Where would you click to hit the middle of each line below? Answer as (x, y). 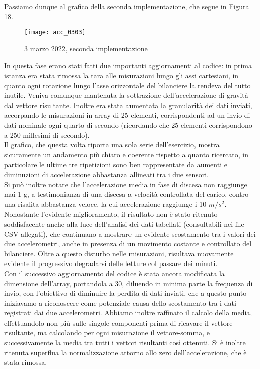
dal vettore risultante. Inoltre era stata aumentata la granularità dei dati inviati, (128, 105)
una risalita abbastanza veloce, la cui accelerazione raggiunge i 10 (105, 204)
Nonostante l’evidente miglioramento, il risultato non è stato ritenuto (111, 214)
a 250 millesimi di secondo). (47, 135)
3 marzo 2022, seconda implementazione (86, 48)
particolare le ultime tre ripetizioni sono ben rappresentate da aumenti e (116, 164)
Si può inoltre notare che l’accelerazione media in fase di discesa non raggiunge (126, 184)
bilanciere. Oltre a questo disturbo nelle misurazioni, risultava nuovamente (119, 253)
